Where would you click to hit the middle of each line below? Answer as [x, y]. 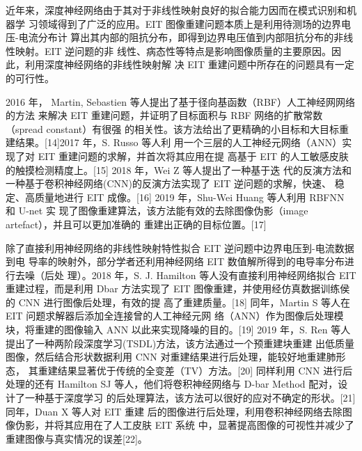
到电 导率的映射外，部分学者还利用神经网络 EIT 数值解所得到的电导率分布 [175, 261]
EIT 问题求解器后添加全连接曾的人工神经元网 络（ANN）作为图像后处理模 [175, 316]
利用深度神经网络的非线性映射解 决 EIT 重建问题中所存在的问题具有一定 [189, 64]
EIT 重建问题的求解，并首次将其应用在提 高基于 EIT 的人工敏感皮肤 [193, 156]
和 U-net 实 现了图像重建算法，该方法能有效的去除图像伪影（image [157, 211]
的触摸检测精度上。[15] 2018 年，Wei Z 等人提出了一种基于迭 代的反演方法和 [179, 169]
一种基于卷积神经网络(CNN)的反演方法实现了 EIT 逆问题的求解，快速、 [169, 183]
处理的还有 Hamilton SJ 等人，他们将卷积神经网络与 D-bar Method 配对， [172, 384]
